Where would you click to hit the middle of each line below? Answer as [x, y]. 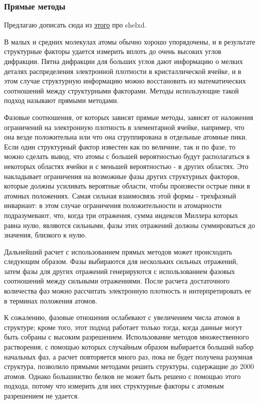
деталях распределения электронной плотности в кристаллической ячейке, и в [123, 71]
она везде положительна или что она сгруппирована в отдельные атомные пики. [126, 137]
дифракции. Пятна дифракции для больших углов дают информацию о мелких [124, 61]
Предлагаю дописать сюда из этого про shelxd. [75, 25]
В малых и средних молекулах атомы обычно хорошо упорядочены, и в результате [130, 41]
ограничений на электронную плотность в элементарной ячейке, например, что [124, 127]
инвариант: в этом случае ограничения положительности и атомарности [113, 205]
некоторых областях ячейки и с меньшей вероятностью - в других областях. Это [126, 166]
